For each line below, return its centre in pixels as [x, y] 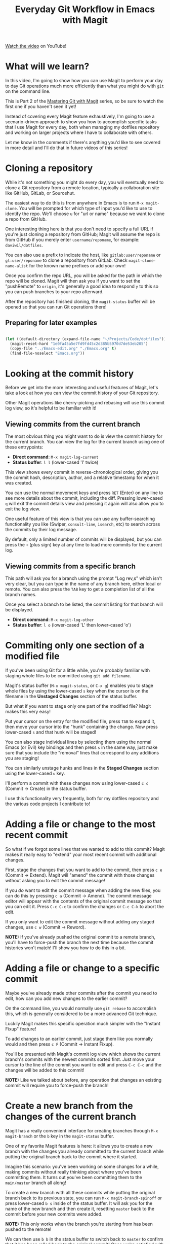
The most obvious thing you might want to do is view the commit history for [84, 436]
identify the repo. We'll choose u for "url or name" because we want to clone [85, 214]
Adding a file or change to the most [80, 824]
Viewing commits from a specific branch [70, 566]
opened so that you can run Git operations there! [56, 307]
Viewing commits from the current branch [73, 424]
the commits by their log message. [41, 530]
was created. [19, 483]
